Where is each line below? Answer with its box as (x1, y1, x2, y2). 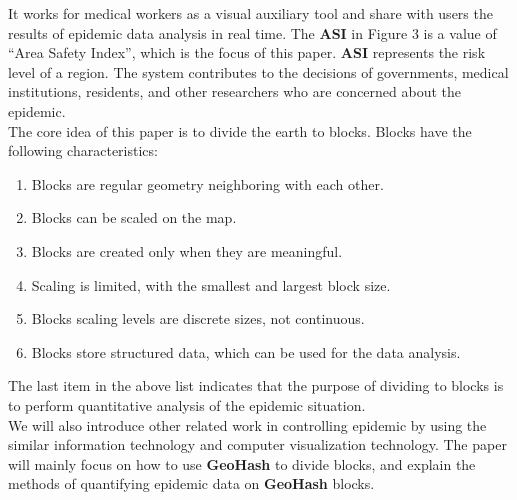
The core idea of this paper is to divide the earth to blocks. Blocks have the (8, 120, 472, 141)
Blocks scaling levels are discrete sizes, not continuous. (31, 308, 365, 329)
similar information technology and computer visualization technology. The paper (8, 434, 507, 455)
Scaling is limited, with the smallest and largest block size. (31, 274, 391, 295)
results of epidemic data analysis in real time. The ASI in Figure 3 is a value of (8, 22, 497, 43)
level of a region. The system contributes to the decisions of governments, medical (8, 61, 509, 82)
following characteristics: (8, 140, 158, 161)
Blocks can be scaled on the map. (31, 207, 237, 228)
